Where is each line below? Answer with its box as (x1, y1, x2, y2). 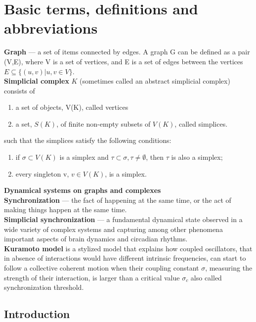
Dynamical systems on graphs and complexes (4, 185, 161, 195)
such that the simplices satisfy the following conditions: (4, 135, 171, 145)
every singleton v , (15, 168, 69, 179)
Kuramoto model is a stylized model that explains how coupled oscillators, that (4, 243, 253, 253)
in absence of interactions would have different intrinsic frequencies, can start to (4, 253, 246, 263)
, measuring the (205, 263, 253, 273)
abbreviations (4, 18, 98, 38)
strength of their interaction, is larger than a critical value (4, 272, 180, 282)
